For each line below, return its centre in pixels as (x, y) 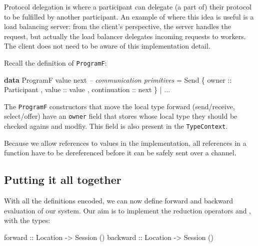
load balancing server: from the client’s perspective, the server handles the (118, 26)
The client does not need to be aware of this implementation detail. (107, 46)
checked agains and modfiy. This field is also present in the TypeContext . (116, 126)
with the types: (27, 220)
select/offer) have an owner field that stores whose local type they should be (121, 116)
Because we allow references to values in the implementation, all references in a (125, 143)
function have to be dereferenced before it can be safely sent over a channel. (120, 153)
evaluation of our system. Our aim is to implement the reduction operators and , (128, 210)
